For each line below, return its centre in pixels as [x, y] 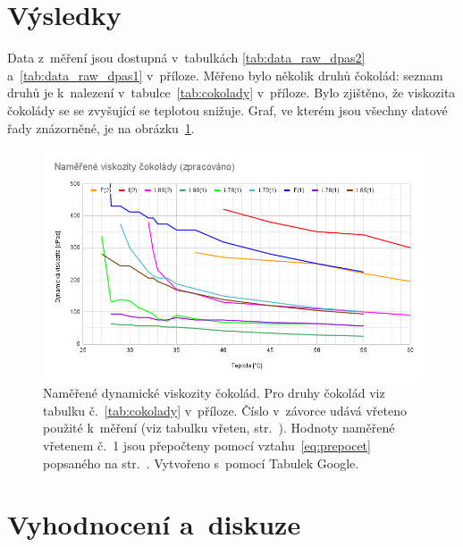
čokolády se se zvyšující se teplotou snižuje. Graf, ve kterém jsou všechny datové [227, 109]
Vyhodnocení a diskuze [154, 524]
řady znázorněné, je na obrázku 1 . [101, 127]
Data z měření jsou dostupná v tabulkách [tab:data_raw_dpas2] [186, 58]
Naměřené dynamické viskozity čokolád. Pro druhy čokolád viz [214, 393]
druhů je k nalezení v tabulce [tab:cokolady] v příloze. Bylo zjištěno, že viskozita [231, 93]
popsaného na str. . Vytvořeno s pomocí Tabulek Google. [201, 463]
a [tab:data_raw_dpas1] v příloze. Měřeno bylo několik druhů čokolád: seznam [225, 75]
